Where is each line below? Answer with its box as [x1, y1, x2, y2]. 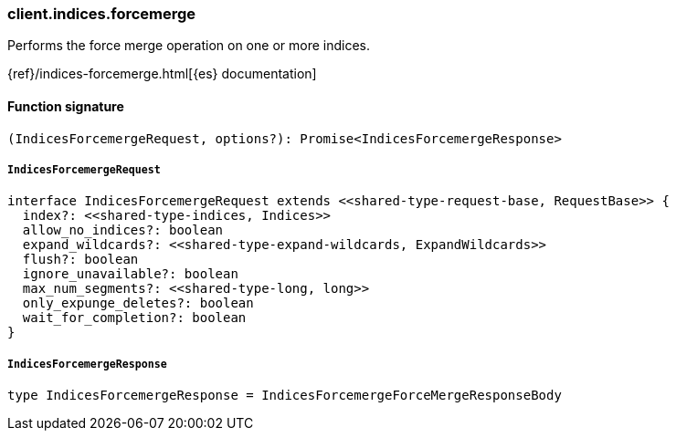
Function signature [7, 98, 124, 114]
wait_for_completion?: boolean [22, 310, 247, 326]
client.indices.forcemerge [7, 5, 196, 23]
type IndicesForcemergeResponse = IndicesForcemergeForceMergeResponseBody [7, 388, 562, 403]
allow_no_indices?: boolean [22, 223, 224, 238]
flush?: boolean [22, 252, 139, 267]
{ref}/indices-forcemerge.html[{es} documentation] [7, 66, 317, 82]
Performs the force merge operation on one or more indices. [7, 37, 370, 54]
